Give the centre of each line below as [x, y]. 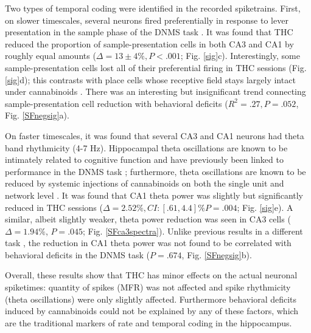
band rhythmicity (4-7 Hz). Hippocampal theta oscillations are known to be [146, 147]
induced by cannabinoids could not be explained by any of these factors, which [152, 311]
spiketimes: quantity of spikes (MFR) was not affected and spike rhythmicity [148, 287]
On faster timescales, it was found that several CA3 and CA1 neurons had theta [155, 135]
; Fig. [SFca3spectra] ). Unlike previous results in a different [193, 231]
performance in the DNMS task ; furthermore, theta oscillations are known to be [155, 171]
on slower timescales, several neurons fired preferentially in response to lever [147, 20]
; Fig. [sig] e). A [265, 207]
